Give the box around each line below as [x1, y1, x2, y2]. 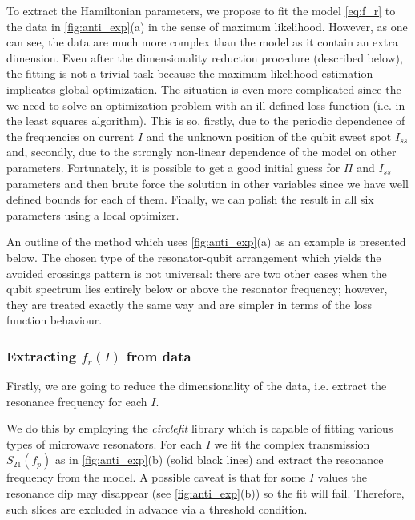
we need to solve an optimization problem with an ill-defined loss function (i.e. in [6, 96, 405, 113]
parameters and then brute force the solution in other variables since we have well [6, 175, 409, 191]
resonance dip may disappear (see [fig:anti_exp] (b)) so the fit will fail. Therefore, [6, 485, 405, 502]
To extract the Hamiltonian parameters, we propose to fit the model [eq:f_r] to [6, 2, 396, 18]
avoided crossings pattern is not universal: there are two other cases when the [6, 264, 387, 281]
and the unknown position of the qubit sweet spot [146, 127, 392, 144]
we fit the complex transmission [214, 435, 370, 452]
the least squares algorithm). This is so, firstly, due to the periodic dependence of [6, 112, 405, 129]
